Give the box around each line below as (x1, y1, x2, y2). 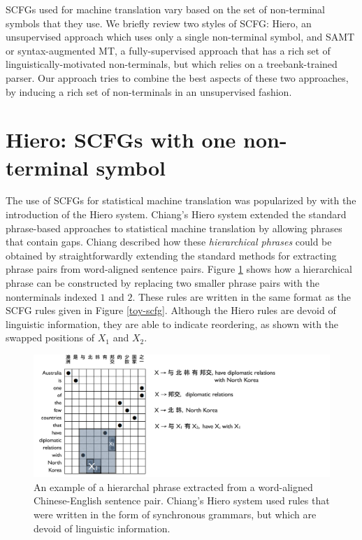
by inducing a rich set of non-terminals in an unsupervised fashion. (6, 84, 292, 99)
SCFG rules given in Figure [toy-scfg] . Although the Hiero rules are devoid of (6, 303, 336, 318)
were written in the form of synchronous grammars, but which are (34, 506, 317, 521)
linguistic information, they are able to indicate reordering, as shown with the (6, 316, 339, 331)
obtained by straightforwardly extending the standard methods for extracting (6, 248, 337, 262)
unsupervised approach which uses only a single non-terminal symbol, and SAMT (6, 29, 355, 44)
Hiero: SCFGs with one (6, 125, 236, 154)
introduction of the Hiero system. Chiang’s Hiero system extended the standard (6, 207, 347, 222)
